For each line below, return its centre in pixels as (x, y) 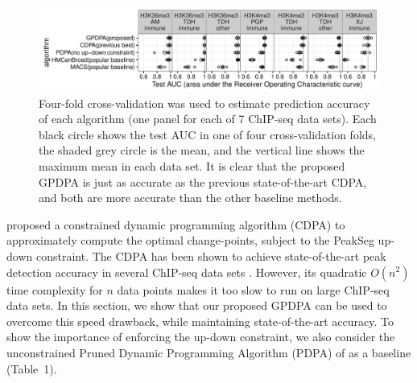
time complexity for (55, 289)
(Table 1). (32, 368)
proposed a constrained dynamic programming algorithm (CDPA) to (176, 224)
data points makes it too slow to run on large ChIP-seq (253, 289)
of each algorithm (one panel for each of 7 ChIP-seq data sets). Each (208, 119)
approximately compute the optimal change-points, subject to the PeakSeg (190, 240)
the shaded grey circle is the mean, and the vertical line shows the (202, 150)
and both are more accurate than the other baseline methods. (190, 198)
